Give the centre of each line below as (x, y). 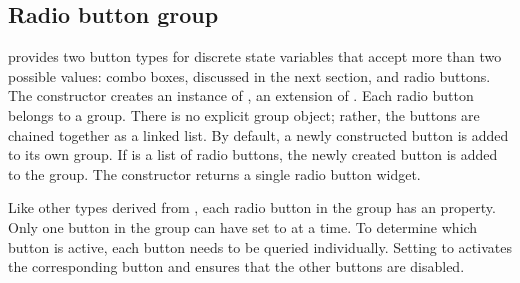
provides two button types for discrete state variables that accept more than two (255, 56)
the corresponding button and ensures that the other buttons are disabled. (236, 266)
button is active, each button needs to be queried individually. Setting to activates (260, 246)
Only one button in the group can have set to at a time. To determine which (243, 226)
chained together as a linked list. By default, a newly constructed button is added (258, 134)
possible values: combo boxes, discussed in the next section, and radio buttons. (249, 75)
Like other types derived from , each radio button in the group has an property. (252, 207)
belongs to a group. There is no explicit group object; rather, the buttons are (244, 114)
